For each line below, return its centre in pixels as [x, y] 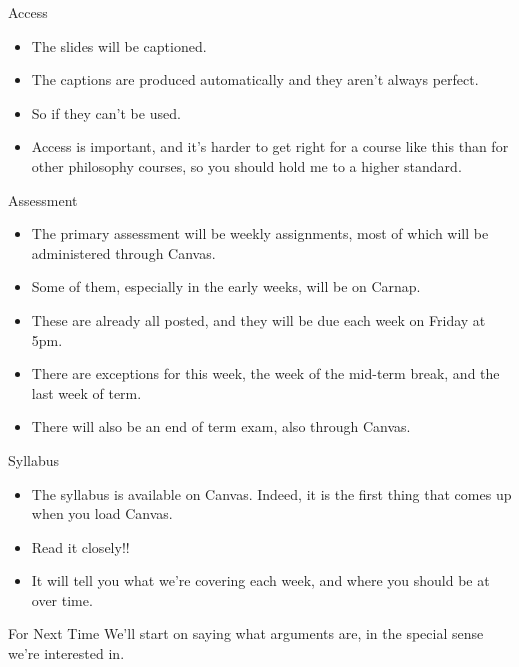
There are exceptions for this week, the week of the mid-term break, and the [265, 373]
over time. [62, 599]
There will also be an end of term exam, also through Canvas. [221, 426]
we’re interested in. [66, 653]
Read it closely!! [80, 546]
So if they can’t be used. [106, 112]
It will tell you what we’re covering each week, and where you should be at [260, 580]
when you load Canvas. [102, 513]
